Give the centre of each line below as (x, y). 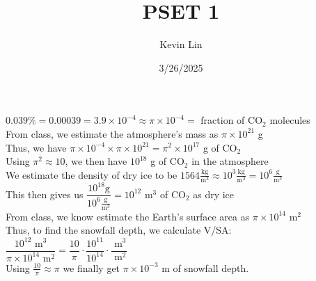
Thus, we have (36, 147)
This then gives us (45, 194)
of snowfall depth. (211, 267)
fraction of (223, 120)
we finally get (92, 267)
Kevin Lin (181, 44)
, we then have (96, 161)
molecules (290, 120)
